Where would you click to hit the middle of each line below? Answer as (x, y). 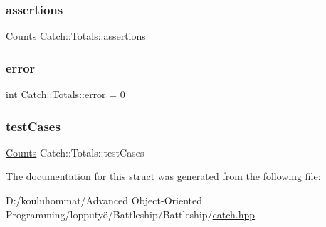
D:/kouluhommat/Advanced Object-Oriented (104, 200)
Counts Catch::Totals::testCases (75, 152)
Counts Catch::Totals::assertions (76, 36)
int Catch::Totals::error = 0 (65, 94)
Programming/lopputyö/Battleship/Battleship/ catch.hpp (131, 214)
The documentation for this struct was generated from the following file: (163, 176)
